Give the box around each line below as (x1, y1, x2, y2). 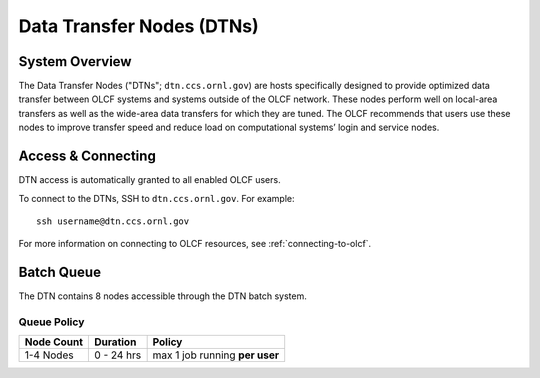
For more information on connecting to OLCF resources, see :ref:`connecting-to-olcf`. (18, 238, 372, 250)
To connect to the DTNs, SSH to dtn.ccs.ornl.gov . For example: (18, 192, 295, 204)
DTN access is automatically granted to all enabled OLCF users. (18, 174, 281, 186)
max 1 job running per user (152, 348, 280, 362)
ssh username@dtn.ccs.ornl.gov (36, 215, 190, 227)
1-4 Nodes (24, 348, 74, 362)
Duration (94, 335, 137, 349)
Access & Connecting (18, 148, 157, 165)
